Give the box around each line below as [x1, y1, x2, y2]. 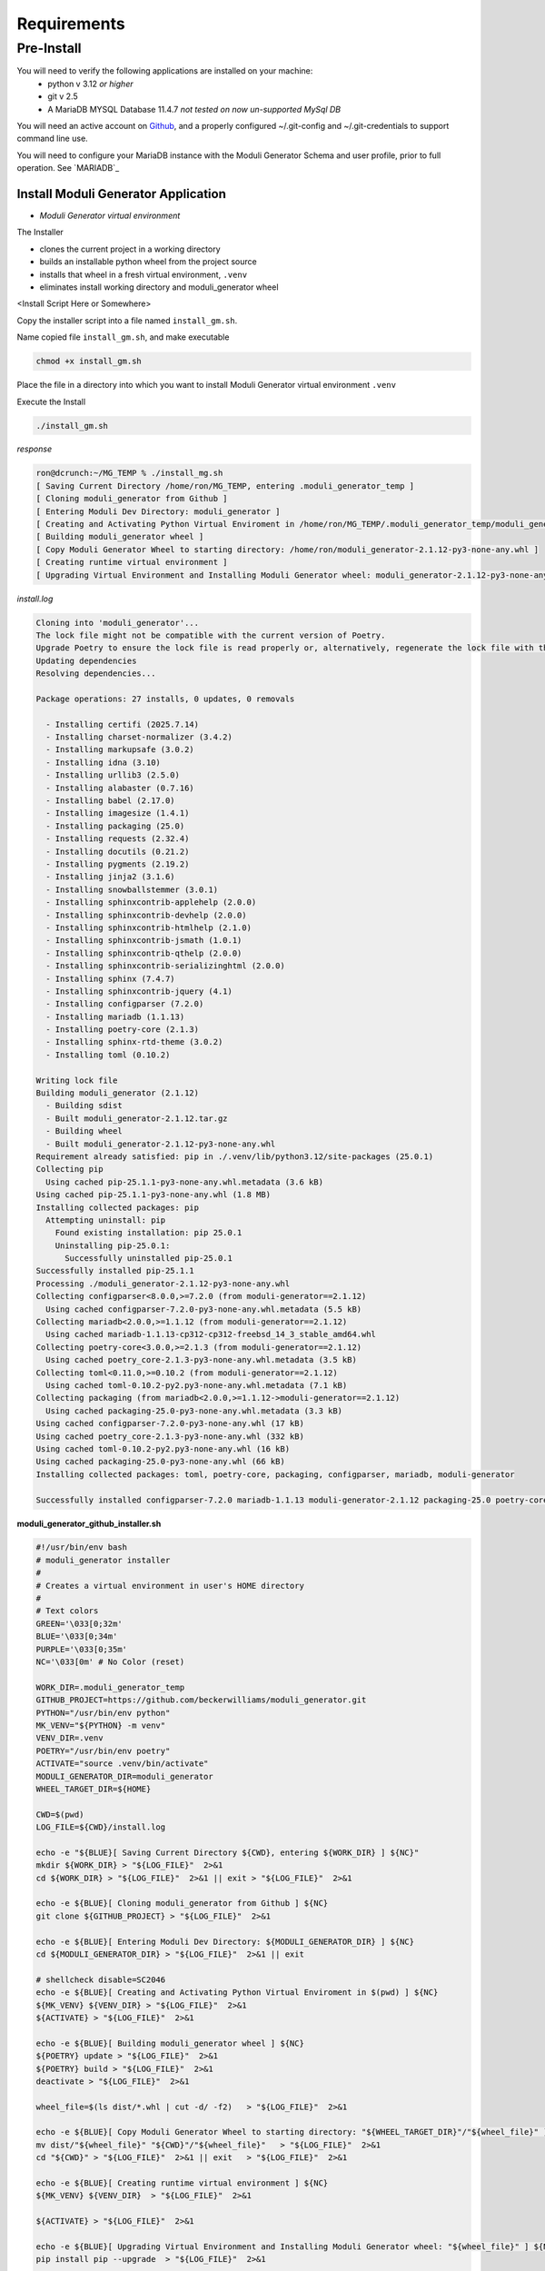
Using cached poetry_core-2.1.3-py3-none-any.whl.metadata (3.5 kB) [45, 1354, 358, 1365]
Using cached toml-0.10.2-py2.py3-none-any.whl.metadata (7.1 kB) [45, 1381, 348, 1390]
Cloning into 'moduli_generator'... [35, 618, 200, 628]
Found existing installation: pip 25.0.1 [54, 1227, 243, 1238]
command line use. [16, 133, 88, 144]
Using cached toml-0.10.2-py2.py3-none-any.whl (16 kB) [35, 1443, 291, 1453]
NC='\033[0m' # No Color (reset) [35, 1657, 185, 1667]
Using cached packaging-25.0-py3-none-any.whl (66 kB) [35, 1456, 285, 1467]
